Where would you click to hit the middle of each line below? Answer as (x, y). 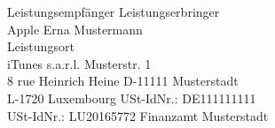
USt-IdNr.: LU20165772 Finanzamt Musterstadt (138, 115)
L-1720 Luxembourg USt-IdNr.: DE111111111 (132, 98)
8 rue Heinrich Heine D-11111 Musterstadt (123, 81)
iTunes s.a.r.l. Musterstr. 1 (79, 63)
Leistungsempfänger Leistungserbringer (114, 11)
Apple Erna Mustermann (75, 29)
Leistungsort (41, 46)
